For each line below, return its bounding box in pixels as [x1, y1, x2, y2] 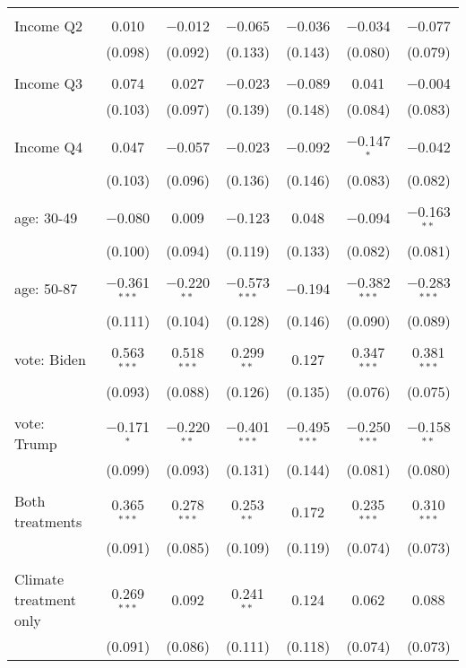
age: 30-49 [14, 207, 78, 229]
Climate [14, 568, 65, 590]
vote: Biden [14, 348, 86, 369]
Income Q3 [14, 73, 82, 93]
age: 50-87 [14, 277, 78, 299]
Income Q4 [14, 136, 82, 158]
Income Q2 [14, 15, 82, 36]
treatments [14, 511, 82, 533]
